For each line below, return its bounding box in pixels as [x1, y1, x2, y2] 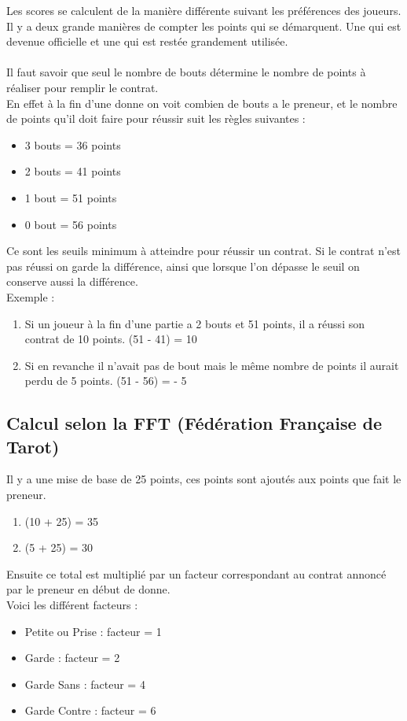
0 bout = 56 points [24, 216, 117, 232]
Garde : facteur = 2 [24, 649, 120, 666]
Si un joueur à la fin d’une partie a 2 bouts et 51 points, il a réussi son [24, 315, 365, 331]
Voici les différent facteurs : [6, 597, 138, 613]
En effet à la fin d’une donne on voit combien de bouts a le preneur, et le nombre [6, 94, 398, 111]
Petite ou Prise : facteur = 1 [24, 623, 162, 639]
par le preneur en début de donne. [6, 581, 170, 597]
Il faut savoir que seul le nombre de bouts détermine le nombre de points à [6, 64, 366, 80]
